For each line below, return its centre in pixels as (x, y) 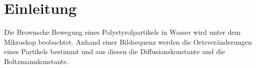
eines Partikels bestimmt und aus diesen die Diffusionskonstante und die (115, 51)
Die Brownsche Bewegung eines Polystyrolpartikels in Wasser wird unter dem (122, 32)
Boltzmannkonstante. (36, 61)
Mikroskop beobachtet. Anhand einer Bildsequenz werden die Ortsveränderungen (128, 41)
